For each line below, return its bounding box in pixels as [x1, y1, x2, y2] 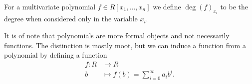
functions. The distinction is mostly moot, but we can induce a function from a [4, 40, 246, 50]
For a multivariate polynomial [4, 1, 96, 11]
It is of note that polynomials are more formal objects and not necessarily [4, 30, 230, 41]
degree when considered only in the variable [4, 13, 138, 24]
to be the [220, 1, 249, 11]
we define [153, 1, 181, 11]
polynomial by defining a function [4, 50, 107, 60]
